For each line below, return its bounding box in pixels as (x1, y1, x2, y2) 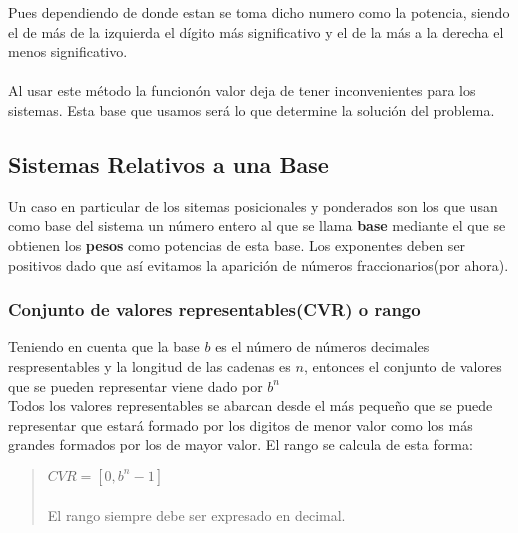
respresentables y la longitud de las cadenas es (8, 355, 291, 376)
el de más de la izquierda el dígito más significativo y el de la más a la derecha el (8, 21, 504, 42)
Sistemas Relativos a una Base (8, 148, 329, 179)
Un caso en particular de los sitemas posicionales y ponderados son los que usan (8, 195, 498, 216)
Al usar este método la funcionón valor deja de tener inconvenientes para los (8, 80, 476, 101)
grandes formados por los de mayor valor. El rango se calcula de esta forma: (8, 434, 473, 455)
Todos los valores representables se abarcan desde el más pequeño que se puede (8, 395, 493, 416)
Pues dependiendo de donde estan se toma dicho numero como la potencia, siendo (8, 2, 510, 22)
